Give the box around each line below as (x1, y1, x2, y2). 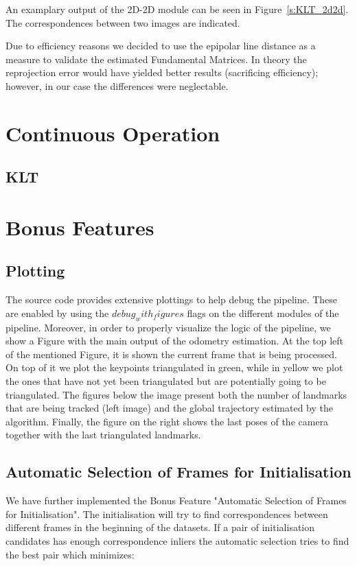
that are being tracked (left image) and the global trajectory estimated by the (5, 401, 334, 415)
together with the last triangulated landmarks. (5, 427, 201, 442)
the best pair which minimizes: (5, 547, 135, 561)
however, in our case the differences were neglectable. (5, 78, 229, 93)
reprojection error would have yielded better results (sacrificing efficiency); (5, 65, 319, 80)
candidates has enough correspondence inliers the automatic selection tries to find (5, 534, 349, 548)
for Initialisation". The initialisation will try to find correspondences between (5, 506, 328, 521)
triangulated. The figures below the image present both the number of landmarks (5, 387, 347, 401)
